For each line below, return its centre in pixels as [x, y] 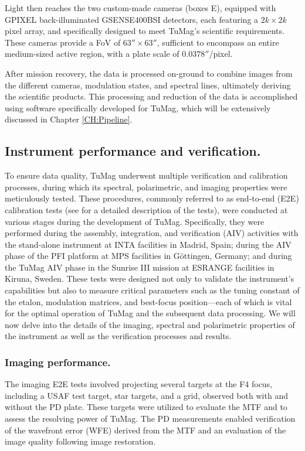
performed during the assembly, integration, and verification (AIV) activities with [152, 233]
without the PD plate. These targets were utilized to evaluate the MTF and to [146, 407]
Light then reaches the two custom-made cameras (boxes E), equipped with [140, 8]
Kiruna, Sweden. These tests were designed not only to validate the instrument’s [150, 279]
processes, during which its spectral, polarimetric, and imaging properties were [146, 187]
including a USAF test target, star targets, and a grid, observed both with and [146, 395]
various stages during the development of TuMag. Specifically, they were [135, 221]
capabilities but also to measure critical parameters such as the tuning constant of [152, 290]
